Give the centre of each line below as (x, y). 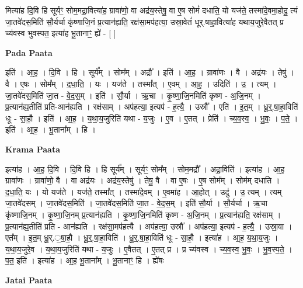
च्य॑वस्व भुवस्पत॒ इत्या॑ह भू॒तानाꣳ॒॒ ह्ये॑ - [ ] (61, 33)
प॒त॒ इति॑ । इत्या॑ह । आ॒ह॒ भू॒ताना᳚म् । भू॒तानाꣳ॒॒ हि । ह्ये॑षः (85, 260)
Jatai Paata (29, 280)
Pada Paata (29, 52)
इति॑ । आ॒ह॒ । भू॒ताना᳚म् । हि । (50, 129)
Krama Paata (33, 149)
